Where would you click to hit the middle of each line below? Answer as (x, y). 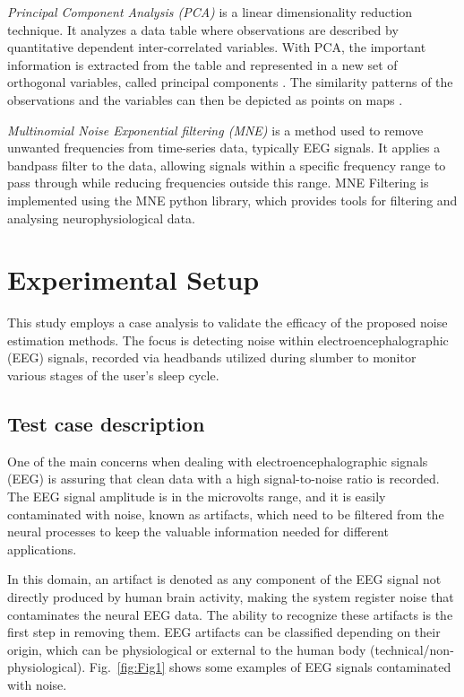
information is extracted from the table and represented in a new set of (202, 64)
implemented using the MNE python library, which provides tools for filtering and (232, 200)
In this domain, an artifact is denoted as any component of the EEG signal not (224, 579)
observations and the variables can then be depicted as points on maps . (205, 99)
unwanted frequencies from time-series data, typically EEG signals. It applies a (224, 148)
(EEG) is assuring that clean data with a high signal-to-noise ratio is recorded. (223, 479)
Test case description (106, 424)
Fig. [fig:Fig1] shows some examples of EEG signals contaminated (270, 667)
